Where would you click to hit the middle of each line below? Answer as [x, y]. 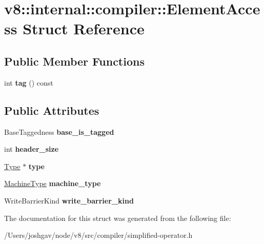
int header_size [32, 149]
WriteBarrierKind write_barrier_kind [69, 200]
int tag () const [29, 82]
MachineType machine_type [53, 183]
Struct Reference [84, 28]
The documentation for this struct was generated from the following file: [118, 218]
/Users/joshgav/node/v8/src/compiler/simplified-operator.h [98, 235]
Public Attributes [52, 110]
